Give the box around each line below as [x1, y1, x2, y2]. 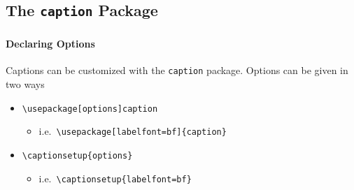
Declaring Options [6, 36, 95, 51]
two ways [6, 77, 45, 92]
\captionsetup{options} [22, 151, 133, 161]
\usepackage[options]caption [22, 103, 158, 114]
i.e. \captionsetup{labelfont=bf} [38, 170, 192, 185]
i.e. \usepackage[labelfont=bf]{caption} [38, 124, 227, 138]
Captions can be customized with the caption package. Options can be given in [6, 63, 348, 78]
